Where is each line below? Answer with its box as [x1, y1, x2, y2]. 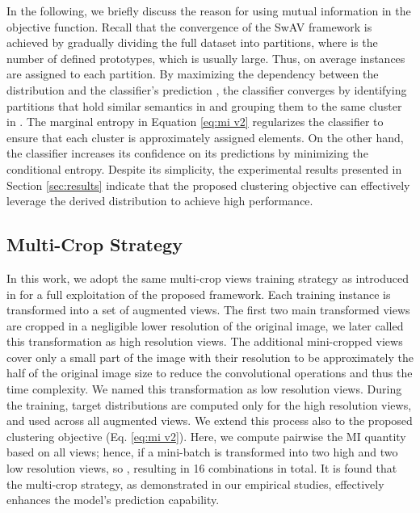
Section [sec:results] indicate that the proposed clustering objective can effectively [6, 176, 410, 193]
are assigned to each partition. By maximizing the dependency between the [6, 65, 379, 82]
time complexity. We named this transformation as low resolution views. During [6, 381, 402, 397]
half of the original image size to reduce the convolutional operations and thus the [6, 364, 413, 381]
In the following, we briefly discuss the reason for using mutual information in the [6, 2, 411, 19]
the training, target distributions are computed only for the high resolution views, [6, 396, 412, 413]
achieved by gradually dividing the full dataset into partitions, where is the [6, 34, 378, 51]
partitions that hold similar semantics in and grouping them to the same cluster [6, 97, 402, 114]
